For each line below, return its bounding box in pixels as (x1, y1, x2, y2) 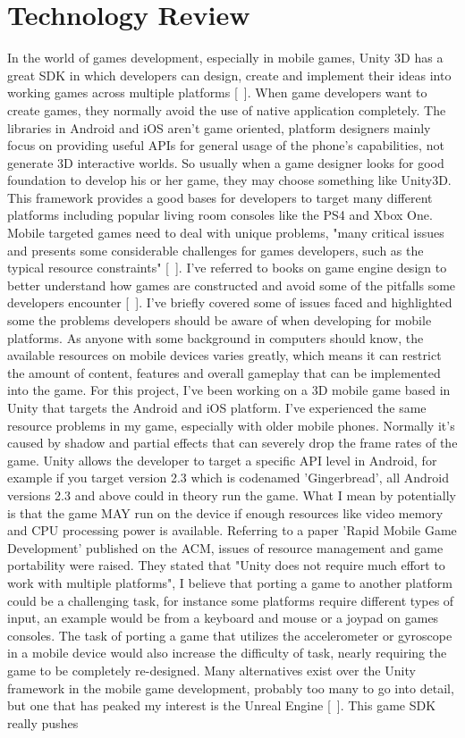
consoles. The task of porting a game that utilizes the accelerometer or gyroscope (7, 625, 452, 644)
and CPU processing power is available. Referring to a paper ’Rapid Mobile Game (7, 521, 457, 540)
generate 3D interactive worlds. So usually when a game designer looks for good (7, 153, 444, 172)
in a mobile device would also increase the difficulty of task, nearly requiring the (7, 643, 447, 662)
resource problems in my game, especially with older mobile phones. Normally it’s (7, 415, 455, 434)
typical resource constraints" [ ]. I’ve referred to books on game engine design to (7, 258, 447, 277)
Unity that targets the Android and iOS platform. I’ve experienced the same (7, 398, 427, 416)
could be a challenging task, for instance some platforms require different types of (7, 591, 454, 609)
